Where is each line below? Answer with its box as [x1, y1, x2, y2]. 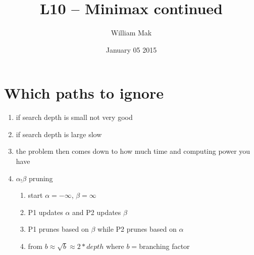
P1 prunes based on [28, 224, 89, 234]
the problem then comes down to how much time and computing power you [16, 146, 250, 156]
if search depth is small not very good [16, 112, 133, 122]
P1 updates [28, 206, 63, 217]
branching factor [139, 241, 190, 251]
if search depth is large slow [16, 129, 102, 139]
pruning [28, 173, 53, 183]
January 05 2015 [106, 44, 157, 55]
